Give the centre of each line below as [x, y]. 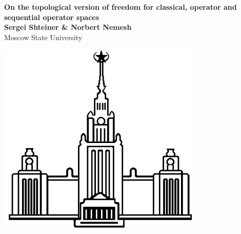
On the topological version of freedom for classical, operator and [120, 7]
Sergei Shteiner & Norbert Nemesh [68, 27]
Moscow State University [43, 37]
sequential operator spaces [52, 17]
